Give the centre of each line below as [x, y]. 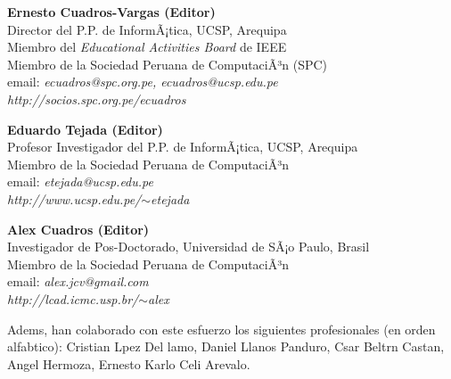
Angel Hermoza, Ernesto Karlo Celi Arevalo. [129, 363]
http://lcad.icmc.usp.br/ [73, 298]
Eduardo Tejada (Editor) [85, 129]
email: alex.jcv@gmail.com [78, 281]
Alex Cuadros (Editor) [78, 229]
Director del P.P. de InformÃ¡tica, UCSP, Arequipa [147, 29]
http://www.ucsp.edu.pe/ [74, 198]
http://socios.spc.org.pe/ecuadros [97, 99]
